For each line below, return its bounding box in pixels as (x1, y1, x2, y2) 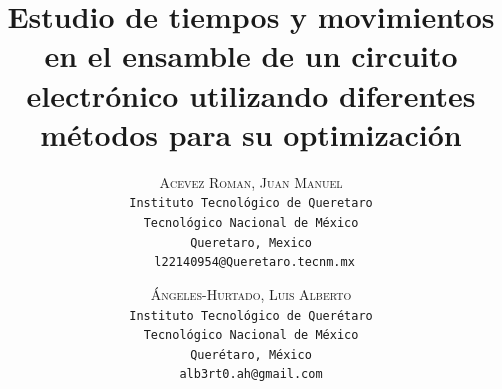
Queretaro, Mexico (190, 235, 312, 250)
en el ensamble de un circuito (44, 35, 458, 76)
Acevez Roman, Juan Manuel (159, 171, 343, 192)
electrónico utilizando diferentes (26, 74, 476, 115)
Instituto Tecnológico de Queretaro (129, 196, 373, 211)
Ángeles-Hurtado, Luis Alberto (150, 283, 352, 304)
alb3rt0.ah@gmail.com (179, 367, 323, 382)
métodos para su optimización (40, 113, 462, 154)
